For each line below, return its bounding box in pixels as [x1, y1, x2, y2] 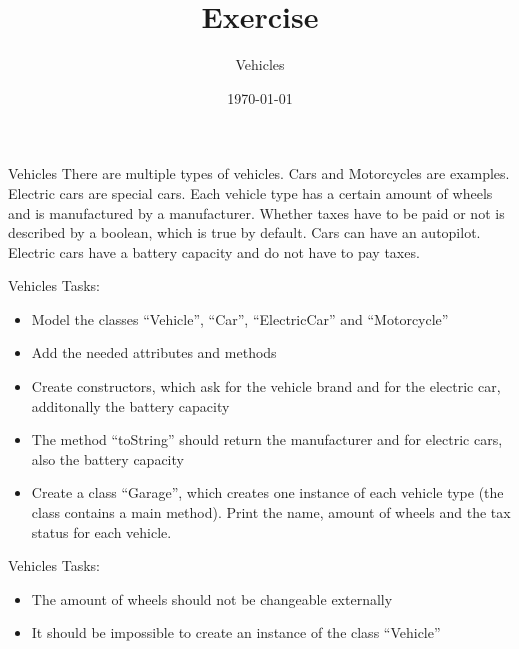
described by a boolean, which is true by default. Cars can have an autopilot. [8, 222, 481, 243]
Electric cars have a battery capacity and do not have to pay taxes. [8, 241, 420, 262]
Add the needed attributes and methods [31, 342, 277, 363]
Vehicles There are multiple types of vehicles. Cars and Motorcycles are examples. [8, 163, 510, 184]
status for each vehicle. [31, 521, 172, 542]
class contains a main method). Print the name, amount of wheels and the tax [31, 502, 511, 523]
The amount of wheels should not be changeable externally [31, 588, 393, 609]
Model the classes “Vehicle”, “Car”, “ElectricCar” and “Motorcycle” [31, 308, 449, 329]
